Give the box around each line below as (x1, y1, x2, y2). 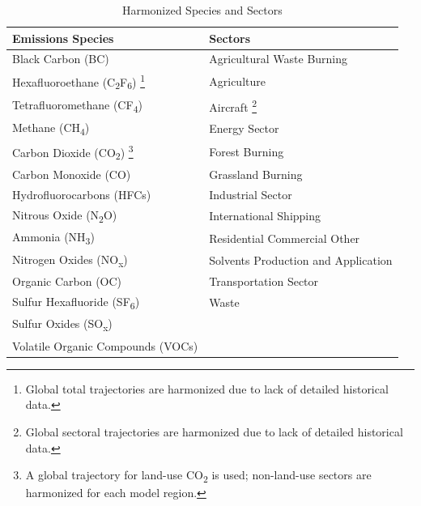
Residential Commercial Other (209, 229, 360, 246)
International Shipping (209, 207, 321, 224)
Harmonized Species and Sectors (121, 2, 283, 18)
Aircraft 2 (209, 96, 257, 115)
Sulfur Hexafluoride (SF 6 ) (12, 292, 140, 312)
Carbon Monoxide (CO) (12, 166, 131, 183)
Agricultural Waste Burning (209, 50, 348, 67)
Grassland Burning (209, 166, 303, 183)
